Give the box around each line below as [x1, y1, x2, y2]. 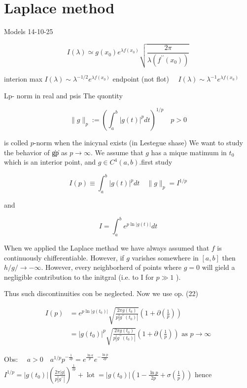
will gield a [202, 262, 235, 272]
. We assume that [90, 147, 143, 157]
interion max [4, 74, 42, 84]
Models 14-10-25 [4, 26, 53, 37]
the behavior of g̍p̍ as [4, 147, 68, 157]
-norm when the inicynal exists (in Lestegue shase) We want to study [34, 137, 243, 147]
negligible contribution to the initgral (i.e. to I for [4, 271, 154, 282]
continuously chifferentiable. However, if [4, 252, 124, 262]
